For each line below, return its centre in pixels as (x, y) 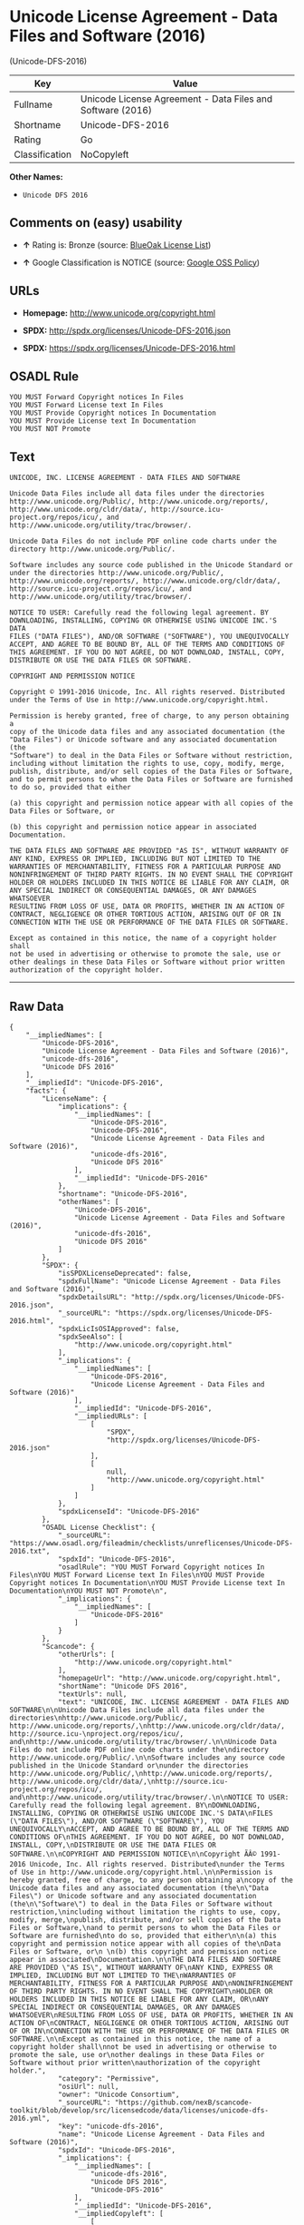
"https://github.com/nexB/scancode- (184, 2102)
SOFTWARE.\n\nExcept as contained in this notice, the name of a (135, 2039)
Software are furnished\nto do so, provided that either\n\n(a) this (143, 1936)
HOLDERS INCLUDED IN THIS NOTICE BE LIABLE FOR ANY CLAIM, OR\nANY (139, 1999)
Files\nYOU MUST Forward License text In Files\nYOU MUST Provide (137, 1575)
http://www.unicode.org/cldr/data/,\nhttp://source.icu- (119, 1781)
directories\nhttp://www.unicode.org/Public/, (99, 1718)
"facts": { (46, 1091)
